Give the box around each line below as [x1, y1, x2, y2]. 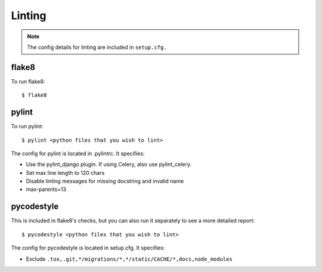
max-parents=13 [26, 186, 67, 193]
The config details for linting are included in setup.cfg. [27, 44, 167, 51]
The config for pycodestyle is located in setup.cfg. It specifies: [11, 245, 165, 252]
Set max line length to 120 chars [26, 169, 105, 176]
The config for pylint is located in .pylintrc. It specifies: [11, 150, 145, 157]
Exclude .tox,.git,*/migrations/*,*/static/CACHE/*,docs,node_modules [26, 255, 233, 262]
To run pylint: [11, 123, 44, 130]
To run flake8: [11, 78, 45, 85]
